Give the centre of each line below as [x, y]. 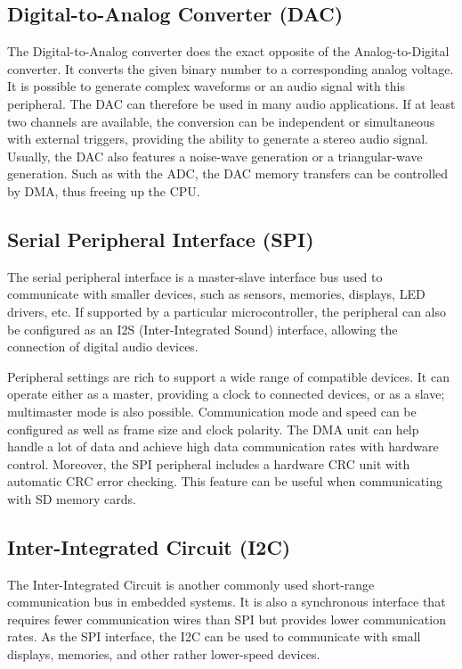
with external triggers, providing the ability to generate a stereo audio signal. [218, 139]
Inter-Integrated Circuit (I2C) [149, 546]
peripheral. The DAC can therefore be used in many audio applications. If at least [231, 103]
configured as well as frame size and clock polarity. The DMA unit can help [213, 429]
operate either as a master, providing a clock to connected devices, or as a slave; [226, 394]
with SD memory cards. [72, 498]
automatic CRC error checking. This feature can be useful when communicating [225, 481]
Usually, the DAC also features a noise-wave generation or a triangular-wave [215, 156]
